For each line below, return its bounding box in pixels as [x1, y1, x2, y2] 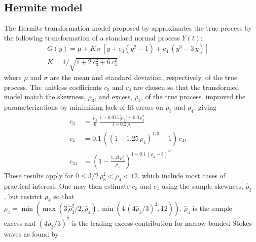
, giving [194, 101, 217, 112]
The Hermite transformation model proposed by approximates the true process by [4, 23, 252, 33]
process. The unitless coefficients [4, 81, 102, 92]
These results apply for [4, 170, 73, 180]
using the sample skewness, [161, 180, 243, 191]
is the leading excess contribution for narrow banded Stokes [72, 217, 252, 228]
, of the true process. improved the [141, 91, 246, 102]
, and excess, [94, 91, 133, 102]
